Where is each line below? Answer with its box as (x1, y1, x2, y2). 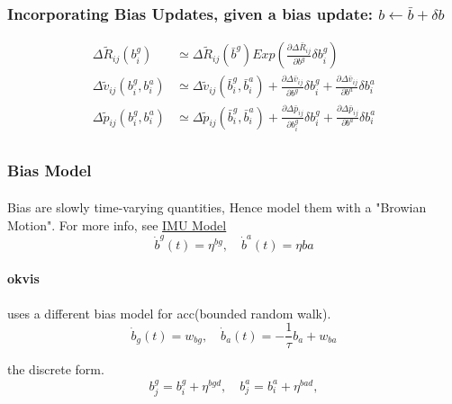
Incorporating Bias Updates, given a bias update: (7, 2, 373, 24)
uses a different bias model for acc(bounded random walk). (7, 303, 331, 322)
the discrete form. (7, 360, 104, 379)
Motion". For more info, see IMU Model (7, 215, 227, 234)
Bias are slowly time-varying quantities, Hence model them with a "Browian (7, 197, 427, 216)
